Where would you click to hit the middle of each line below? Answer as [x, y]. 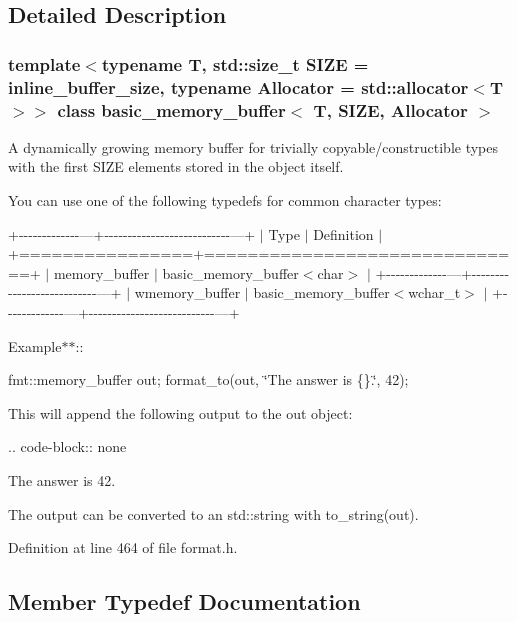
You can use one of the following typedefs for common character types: [225, 200]
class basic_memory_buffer [171, 109]
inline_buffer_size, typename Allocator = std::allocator [238, 86]
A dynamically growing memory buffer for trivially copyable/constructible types [253, 146]
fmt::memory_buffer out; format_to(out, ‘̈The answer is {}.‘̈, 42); [208, 379]
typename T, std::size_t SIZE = [235, 63]
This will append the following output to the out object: [180, 412]
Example [35, 345]
